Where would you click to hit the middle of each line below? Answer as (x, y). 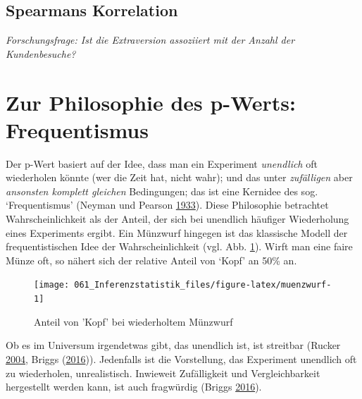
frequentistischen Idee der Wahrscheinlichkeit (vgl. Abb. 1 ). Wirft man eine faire (179, 246)
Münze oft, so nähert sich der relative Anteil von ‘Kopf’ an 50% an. (151, 260)
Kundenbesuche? (41, 53)
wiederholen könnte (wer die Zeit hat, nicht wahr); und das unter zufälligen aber (179, 177)
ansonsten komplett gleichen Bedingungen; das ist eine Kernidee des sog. (162, 191)
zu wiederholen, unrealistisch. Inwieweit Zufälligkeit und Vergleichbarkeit (163, 373)
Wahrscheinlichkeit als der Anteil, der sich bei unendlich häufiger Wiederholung (177, 219)
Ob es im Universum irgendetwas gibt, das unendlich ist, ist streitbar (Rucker (173, 345)
